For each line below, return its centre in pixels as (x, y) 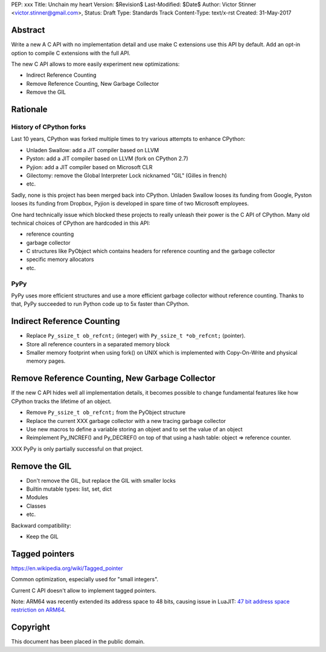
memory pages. (46, 361)
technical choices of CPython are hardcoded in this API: (81, 223)
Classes (36, 506)
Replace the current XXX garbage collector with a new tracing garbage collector (126, 421)
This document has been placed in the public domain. (78, 642)
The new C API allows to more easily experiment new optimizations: (95, 64)
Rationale (29, 110)
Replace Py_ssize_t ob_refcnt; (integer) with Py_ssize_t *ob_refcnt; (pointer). (136, 336)
